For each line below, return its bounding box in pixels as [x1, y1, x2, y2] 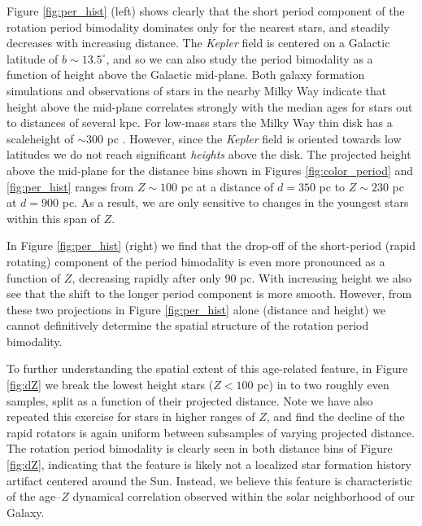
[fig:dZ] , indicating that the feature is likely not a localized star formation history [7, 456, 411, 473]
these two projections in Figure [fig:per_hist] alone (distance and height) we [7, 300, 386, 318]
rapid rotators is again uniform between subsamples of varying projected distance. [7, 423, 415, 441]
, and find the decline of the [266, 408, 405, 425]
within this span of [7, 209, 100, 226]
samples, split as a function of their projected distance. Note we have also [7, 392, 373, 409]
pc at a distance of [181, 178, 274, 195]
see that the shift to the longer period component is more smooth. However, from [7, 285, 412, 302]
